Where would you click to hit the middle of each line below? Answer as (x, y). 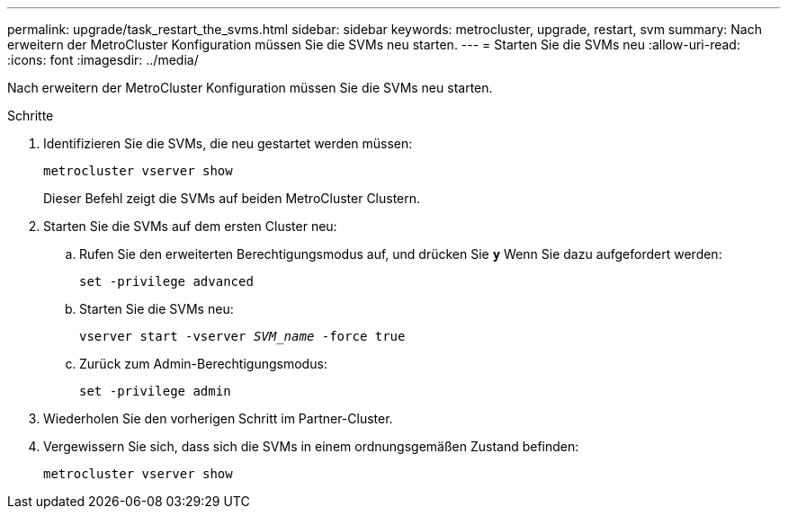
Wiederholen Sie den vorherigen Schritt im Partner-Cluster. (218, 418)
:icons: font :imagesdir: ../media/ (103, 60)
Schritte (31, 116)
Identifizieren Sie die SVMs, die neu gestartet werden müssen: (228, 143)
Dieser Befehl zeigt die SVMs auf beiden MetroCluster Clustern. (232, 198)
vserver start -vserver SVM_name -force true (242, 336)
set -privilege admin (155, 391)
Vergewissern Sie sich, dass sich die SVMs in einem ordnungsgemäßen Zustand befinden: (311, 446)
